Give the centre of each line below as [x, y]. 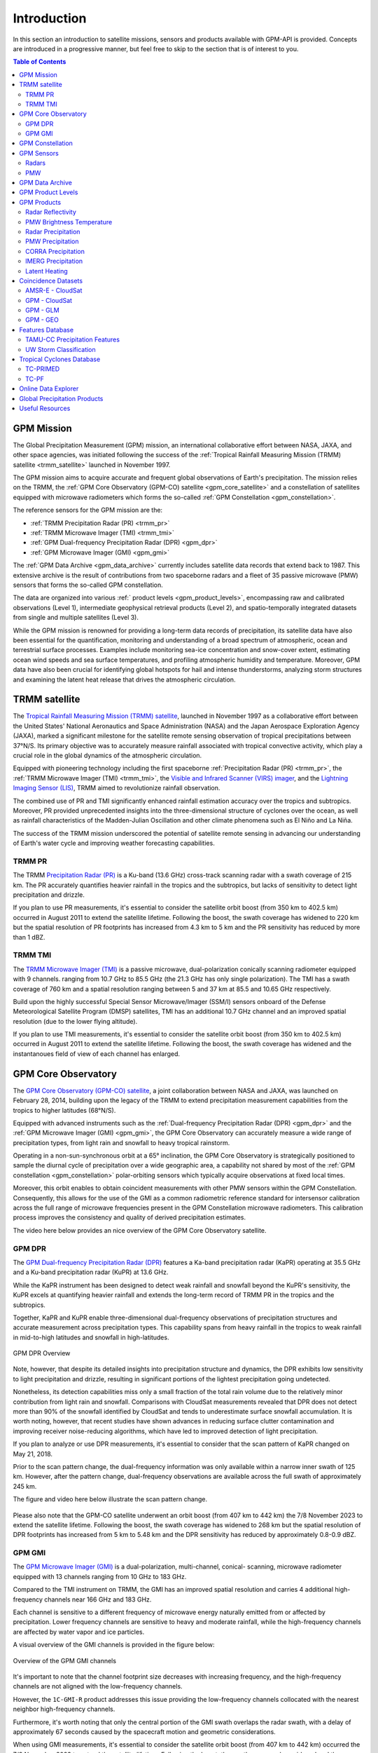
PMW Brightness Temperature [69, 222]
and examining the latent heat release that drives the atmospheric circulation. [124, 679]
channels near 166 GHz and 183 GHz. [98, 1599]
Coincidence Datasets [51, 280]
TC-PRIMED [43, 369]
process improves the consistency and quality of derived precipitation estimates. [129, 1217]
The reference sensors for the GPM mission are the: [88, 510]
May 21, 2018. [33, 1454]
